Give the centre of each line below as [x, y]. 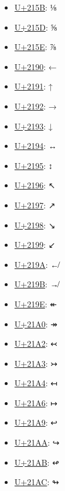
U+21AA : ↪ [37, 442]
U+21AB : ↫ [37, 462]
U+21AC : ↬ [37, 482]
